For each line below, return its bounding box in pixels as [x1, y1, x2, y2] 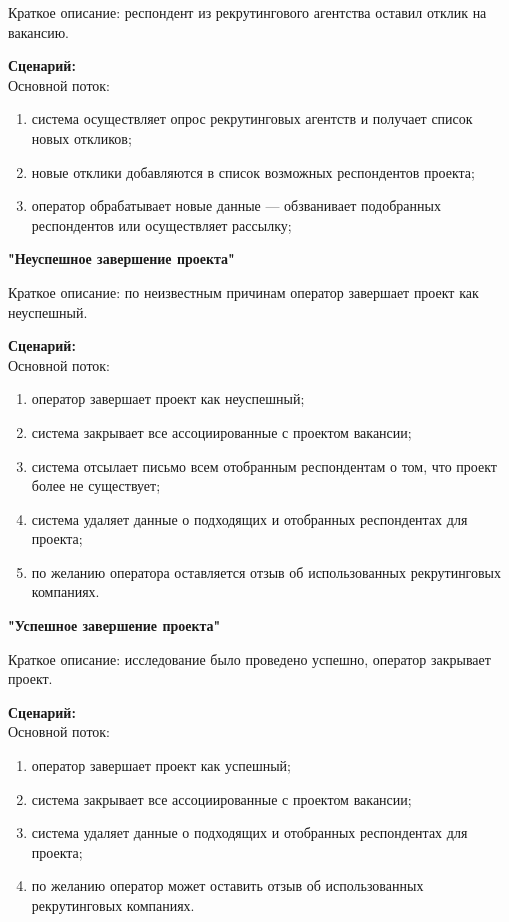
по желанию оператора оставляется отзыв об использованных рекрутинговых [31, 561, 502, 582]
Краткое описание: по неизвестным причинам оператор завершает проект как [8, 281, 479, 302]
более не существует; [31, 475, 161, 496]
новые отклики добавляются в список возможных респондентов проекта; [31, 161, 475, 182]
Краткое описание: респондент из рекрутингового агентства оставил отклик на [8, 2, 487, 22]
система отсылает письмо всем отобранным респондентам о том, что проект [31, 455, 497, 476]
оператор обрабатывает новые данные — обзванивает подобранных [31, 195, 441, 216]
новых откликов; [31, 127, 132, 148]
